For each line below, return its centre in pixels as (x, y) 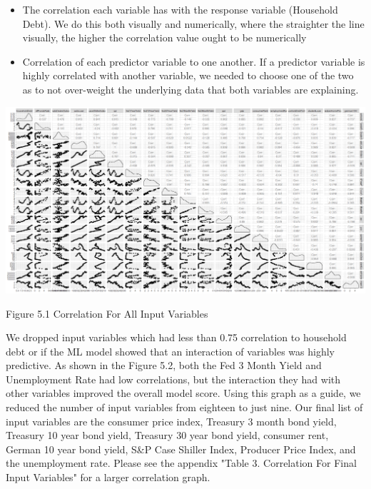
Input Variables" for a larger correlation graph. (108, 477)
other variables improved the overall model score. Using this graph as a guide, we (183, 393)
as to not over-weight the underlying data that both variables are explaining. (190, 89)
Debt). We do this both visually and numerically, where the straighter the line (193, 23)
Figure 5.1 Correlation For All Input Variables (107, 313)
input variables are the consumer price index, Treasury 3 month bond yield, (171, 421)
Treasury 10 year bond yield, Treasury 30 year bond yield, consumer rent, (167, 435)
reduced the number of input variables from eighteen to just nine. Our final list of (184, 407)
